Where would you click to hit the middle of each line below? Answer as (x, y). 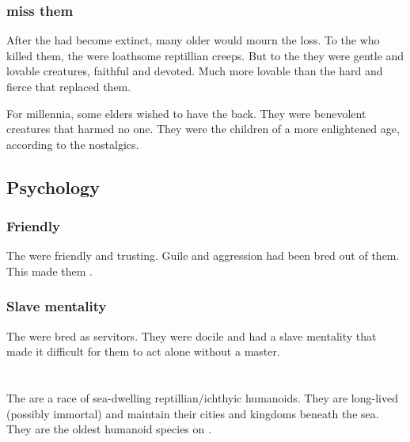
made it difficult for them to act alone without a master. (143, 351)
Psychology (53, 187)
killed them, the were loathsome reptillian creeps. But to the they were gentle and (205, 55)
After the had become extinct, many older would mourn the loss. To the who (193, 40)
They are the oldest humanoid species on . (109, 429)
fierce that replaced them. (69, 86)
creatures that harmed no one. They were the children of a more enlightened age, (203, 129)
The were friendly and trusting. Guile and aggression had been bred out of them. (203, 255)
